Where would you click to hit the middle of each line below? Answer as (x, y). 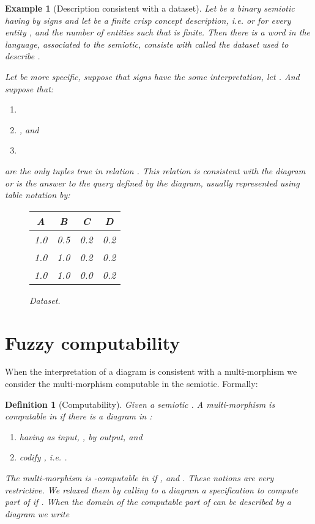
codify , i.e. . (43, 457)
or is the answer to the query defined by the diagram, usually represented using (152, 183)
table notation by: (38, 195)
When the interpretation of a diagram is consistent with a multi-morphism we (151, 371)
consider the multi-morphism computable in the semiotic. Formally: (132, 384)
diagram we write (37, 513)
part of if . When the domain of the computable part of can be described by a (148, 502)
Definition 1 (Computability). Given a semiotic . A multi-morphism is (140, 404)
